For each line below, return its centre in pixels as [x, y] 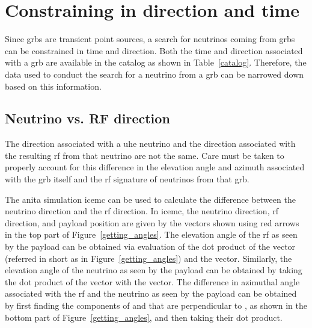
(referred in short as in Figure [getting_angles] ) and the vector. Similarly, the [148, 258]
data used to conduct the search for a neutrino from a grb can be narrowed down [154, 74]
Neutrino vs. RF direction [87, 118]
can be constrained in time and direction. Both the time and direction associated [154, 50]
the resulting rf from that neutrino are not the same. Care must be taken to [145, 155]
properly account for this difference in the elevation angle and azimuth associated [155, 167]
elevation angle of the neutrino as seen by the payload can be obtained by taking [154, 270]
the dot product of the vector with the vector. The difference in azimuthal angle [152, 281]
